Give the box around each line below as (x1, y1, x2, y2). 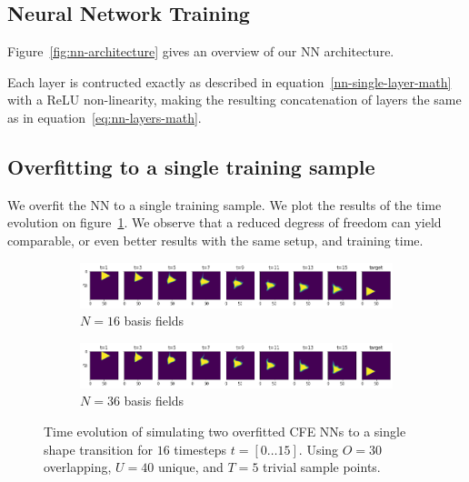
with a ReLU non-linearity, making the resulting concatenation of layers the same (7, 90, 462, 109)
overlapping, (44, 457, 112, 477)
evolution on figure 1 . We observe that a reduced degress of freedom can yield (7, 213, 442, 232)
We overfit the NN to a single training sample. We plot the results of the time (7, 195, 442, 214)
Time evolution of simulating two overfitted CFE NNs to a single (44, 422, 406, 441)
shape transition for (44, 439, 154, 458)
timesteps (174, 439, 227, 458)
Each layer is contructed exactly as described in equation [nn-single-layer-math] (7, 72, 452, 91)
